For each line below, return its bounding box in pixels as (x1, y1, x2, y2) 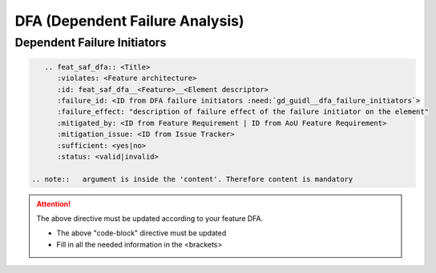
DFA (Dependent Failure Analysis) (14, 12, 244, 30)
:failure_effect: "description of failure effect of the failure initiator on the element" (57, 107, 429, 116)
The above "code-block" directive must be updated (56, 228, 227, 238)
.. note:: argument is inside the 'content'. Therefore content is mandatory (31, 175, 353, 183)
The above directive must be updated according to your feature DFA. (36, 214, 264, 223)
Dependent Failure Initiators (14, 35, 167, 50)
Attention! (36, 199, 71, 208)
